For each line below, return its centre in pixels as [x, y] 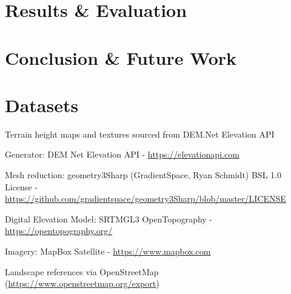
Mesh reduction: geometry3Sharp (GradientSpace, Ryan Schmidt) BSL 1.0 [143, 175]
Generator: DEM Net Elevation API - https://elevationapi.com [122, 154]
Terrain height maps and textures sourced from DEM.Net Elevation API [140, 134]
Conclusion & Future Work [121, 57]
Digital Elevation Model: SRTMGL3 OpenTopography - [109, 219]
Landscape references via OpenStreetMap [82, 271]
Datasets [42, 105]
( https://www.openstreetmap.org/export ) [82, 283]
